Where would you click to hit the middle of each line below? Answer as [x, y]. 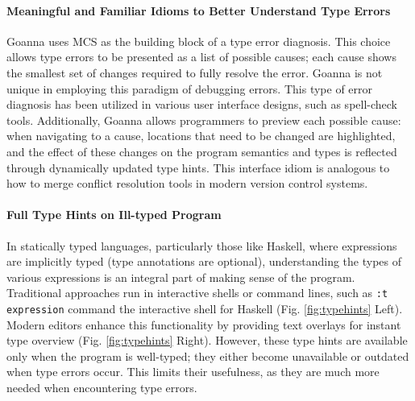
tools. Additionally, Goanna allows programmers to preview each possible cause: [204, 120]
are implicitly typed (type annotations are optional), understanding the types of [204, 261]
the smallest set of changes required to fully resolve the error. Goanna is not [195, 72]
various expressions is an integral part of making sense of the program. [181, 277]
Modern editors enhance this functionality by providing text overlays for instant [204, 324]
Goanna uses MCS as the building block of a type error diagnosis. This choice [199, 41]
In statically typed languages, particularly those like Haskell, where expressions [202, 245]
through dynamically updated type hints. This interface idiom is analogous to [198, 167]
